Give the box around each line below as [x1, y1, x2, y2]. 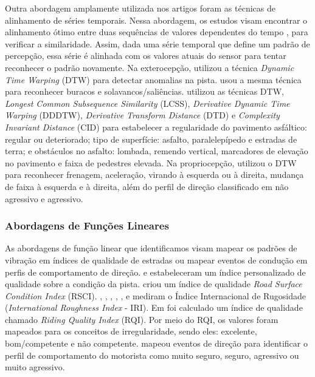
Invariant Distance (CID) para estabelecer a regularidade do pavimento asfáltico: [5, 120, 307, 133]
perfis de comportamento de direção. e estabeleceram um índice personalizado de [5, 265, 306, 278]
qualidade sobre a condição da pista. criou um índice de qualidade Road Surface [5, 277, 302, 290]
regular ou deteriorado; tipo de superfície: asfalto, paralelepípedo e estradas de [5, 132, 297, 145]
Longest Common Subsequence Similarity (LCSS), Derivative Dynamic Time [5, 97, 290, 109]
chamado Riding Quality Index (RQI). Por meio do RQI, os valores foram [5, 313, 279, 325]
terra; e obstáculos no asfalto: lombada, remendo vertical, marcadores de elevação [5, 144, 308, 157]
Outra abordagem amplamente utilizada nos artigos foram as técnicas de [5, 2, 275, 14]
